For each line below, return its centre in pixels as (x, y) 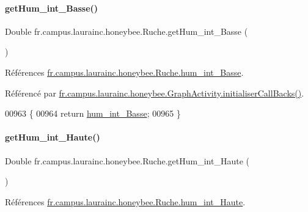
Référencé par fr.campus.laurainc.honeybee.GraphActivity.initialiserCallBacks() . (155, 93)
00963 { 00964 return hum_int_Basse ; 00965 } (93, 113)
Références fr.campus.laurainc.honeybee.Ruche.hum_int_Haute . (125, 201)
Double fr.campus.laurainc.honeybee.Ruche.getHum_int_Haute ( (127, 160)
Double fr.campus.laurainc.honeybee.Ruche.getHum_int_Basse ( (127, 31)
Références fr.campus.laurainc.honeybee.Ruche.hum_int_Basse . (124, 72)
